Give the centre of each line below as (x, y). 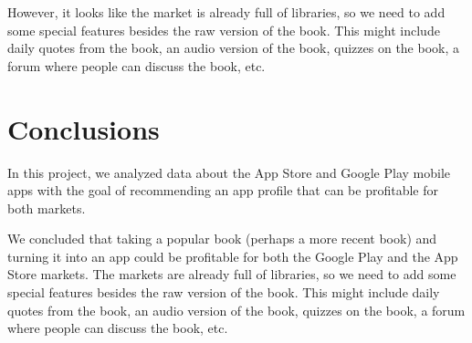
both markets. (47, 208)
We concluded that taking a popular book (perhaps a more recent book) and (222, 239)
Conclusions (84, 128)
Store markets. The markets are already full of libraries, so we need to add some (232, 274)
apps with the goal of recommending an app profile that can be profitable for (223, 190)
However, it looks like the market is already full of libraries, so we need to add (226, 12)
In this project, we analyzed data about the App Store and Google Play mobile (229, 172)
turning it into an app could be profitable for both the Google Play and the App (233, 256)
